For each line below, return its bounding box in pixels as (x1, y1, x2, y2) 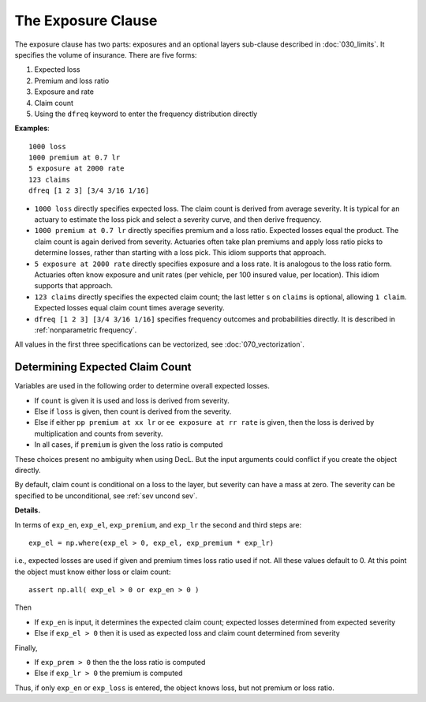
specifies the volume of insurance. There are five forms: (14, 50, 197, 59)
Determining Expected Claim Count (14, 360, 192, 374)
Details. (14, 505, 41, 515)
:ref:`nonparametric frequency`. (34, 325, 137, 335)
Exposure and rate (34, 87, 95, 96)
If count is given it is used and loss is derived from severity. (34, 396, 230, 405)
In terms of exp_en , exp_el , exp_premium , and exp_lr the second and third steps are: (14, 520, 302, 529)
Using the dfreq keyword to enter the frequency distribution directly (34, 109, 258, 118)
